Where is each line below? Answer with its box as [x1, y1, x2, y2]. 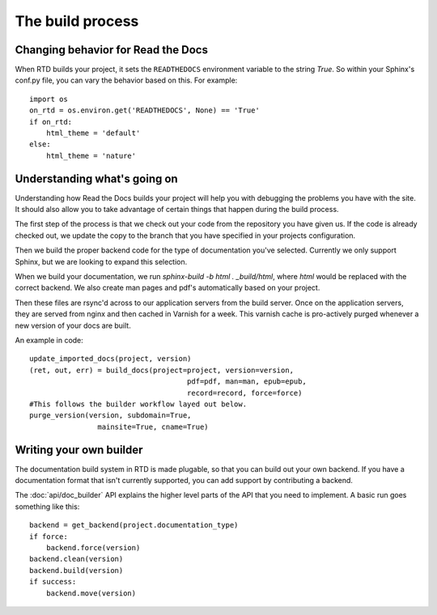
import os [29, 94, 68, 104]
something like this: [15, 502, 80, 511]
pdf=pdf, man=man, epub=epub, [186, 377, 307, 386]
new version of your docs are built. [15, 320, 131, 330]
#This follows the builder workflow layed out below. [29, 399, 247, 409]
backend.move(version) [45, 588, 137, 598]
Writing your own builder [15, 443, 143, 456]
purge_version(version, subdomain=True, [29, 411, 192, 420]
